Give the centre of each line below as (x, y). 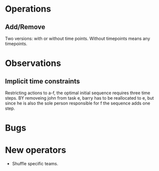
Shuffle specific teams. (35, 164)
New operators (36, 150)
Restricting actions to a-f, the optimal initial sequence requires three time (78, 93)
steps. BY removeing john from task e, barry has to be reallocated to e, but (79, 98)
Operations (28, 9)
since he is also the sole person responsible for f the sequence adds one (78, 103)
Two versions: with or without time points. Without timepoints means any (78, 38)
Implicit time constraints (42, 81)
